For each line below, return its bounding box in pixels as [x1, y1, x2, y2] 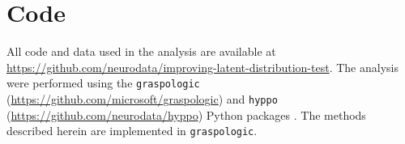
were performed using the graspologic [6, 74, 200, 91]
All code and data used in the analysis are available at [6, 43, 276, 60]
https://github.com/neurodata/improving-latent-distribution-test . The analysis [6, 58, 399, 75]
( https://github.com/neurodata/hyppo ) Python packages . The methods [6, 106, 366, 123]
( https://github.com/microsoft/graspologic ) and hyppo [6, 90, 278, 107]
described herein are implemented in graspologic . [6, 122, 258, 139]
